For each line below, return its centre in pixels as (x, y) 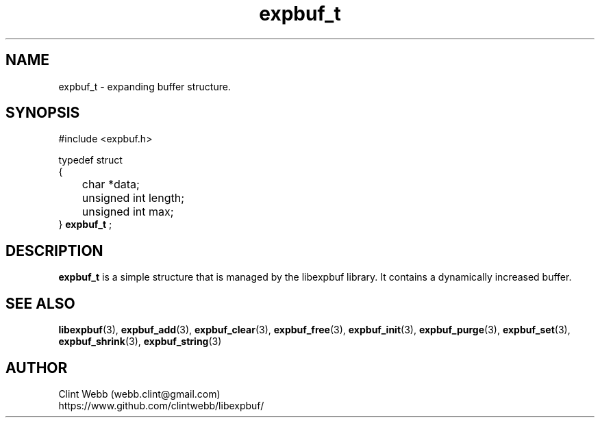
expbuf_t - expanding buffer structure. (145, 86)
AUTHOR (37, 368)
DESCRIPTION (54, 251)
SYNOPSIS (43, 113)
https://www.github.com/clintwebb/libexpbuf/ (161, 405)
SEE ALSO (40, 303)
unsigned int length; (133, 198)
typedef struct (90, 160)
